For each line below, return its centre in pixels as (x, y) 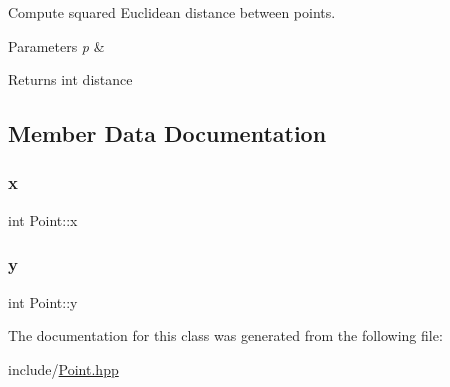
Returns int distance (70, 79)
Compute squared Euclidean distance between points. (172, 12)
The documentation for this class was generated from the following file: (225, 335)
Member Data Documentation (167, 133)
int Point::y (43, 301)
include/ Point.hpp (63, 368)
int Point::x (43, 219)
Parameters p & (56, 45)
